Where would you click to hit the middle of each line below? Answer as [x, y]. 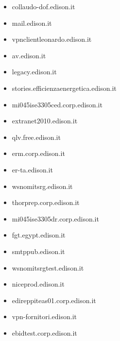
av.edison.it [29, 55]
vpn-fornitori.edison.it [44, 316]
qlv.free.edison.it [36, 137]
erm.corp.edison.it [38, 153]
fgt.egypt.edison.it [39, 235]
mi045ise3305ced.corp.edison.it [57, 104]
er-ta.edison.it [32, 169]
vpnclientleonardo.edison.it [52, 39]
